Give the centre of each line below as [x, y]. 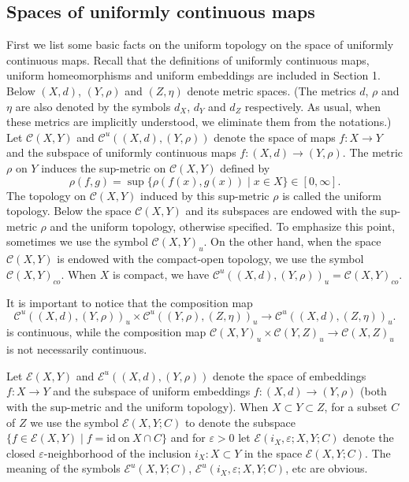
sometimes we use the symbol [77, 241]
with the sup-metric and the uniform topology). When [138, 406]
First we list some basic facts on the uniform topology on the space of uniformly [200, 44]
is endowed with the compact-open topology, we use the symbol [210, 259]
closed [21, 452]
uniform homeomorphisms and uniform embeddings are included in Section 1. [193, 75]
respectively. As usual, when [312, 106]
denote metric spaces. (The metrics [271, 90]
